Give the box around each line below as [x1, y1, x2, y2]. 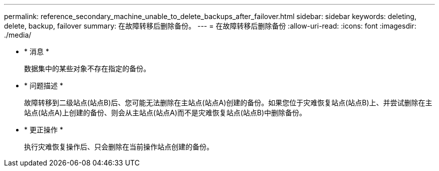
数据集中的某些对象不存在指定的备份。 [24, 64, 150, 73]
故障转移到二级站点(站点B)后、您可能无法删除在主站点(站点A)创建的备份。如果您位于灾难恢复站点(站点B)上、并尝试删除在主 [24, 98, 432, 107]
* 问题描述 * [24, 81, 63, 90]
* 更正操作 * [24, 125, 63, 134]
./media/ [4, 31, 32, 39]
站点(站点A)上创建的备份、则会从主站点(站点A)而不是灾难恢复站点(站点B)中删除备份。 [24, 108, 307, 117]
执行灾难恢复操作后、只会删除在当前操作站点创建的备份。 [24, 142, 213, 151]
